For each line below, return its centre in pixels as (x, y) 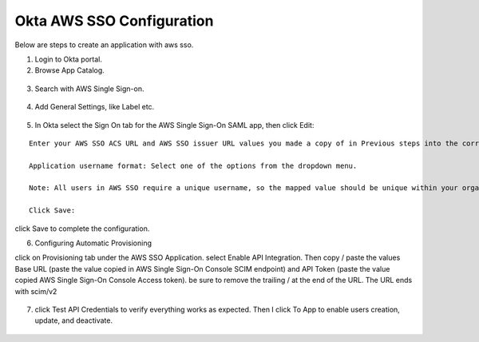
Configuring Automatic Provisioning (93, 243)
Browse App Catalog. (70, 70)
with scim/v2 (36, 291)
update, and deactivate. (74, 320)
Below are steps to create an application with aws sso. (104, 45)
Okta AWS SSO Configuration (114, 21)
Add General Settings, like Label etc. (95, 107)
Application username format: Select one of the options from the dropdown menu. (193, 165)
